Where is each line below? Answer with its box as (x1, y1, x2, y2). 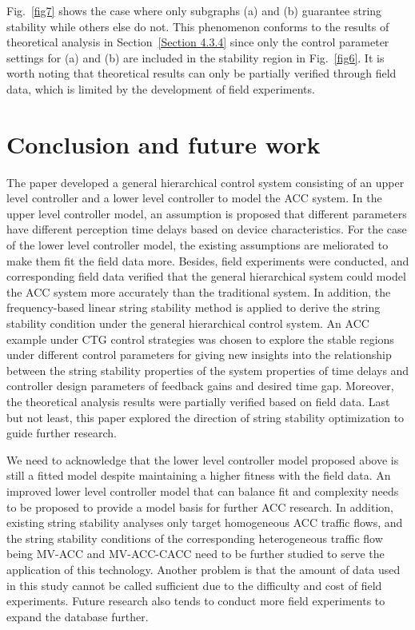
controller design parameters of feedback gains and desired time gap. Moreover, (6, 377, 394, 394)
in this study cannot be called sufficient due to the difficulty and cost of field (6, 576, 382, 593)
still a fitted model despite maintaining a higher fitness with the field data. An (6, 467, 391, 484)
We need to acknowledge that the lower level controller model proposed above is (6, 451, 399, 468)
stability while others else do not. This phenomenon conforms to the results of (6, 18, 389, 34)
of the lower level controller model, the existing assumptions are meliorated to (6, 237, 389, 253)
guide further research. (6, 425, 117, 441)
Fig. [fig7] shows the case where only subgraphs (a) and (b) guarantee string (6, 2, 382, 18)
